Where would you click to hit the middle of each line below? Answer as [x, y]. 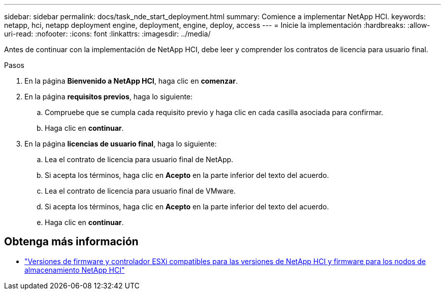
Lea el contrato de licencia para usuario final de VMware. [140, 191]
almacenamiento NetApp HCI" [75, 270]
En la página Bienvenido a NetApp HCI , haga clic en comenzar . [131, 81]
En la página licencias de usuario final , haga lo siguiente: [121, 144]
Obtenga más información [71, 242]
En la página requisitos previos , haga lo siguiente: [109, 97]
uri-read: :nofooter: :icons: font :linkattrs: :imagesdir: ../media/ [107, 34]
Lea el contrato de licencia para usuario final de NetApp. [139, 159]
